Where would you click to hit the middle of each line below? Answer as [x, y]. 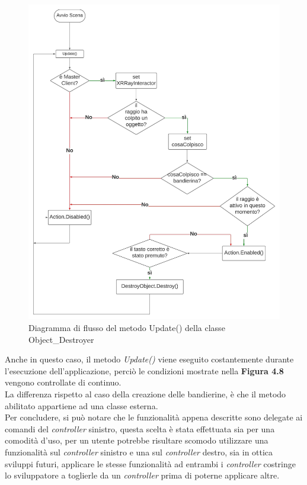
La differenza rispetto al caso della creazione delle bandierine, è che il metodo [145, 394]
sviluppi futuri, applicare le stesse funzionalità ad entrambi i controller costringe [150, 463]
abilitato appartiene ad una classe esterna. [81, 405]
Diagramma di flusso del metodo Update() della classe [127, 328]
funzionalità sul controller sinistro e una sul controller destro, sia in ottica [139, 452]
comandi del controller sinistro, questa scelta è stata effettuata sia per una [140, 428]
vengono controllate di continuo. [63, 382]
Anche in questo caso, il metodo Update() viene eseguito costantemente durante [149, 359]
